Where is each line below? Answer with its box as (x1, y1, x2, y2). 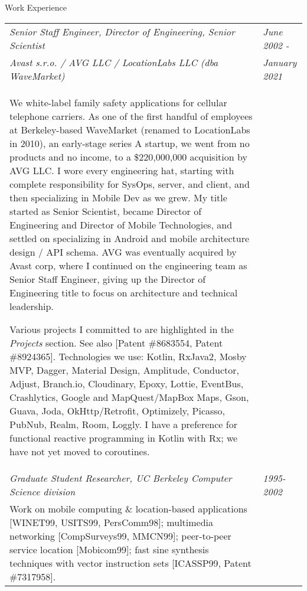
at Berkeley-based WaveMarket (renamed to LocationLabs (9, 122, 250, 136)
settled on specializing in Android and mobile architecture (9, 231, 250, 245)
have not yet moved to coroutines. (9, 444, 150, 458)
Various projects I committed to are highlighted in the (9, 322, 234, 336)
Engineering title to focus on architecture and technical (9, 285, 238, 299)
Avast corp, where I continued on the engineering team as (9, 258, 247, 272)
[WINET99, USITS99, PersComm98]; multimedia (9, 515, 214, 529)
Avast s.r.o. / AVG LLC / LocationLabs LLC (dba (9, 55, 218, 69)
